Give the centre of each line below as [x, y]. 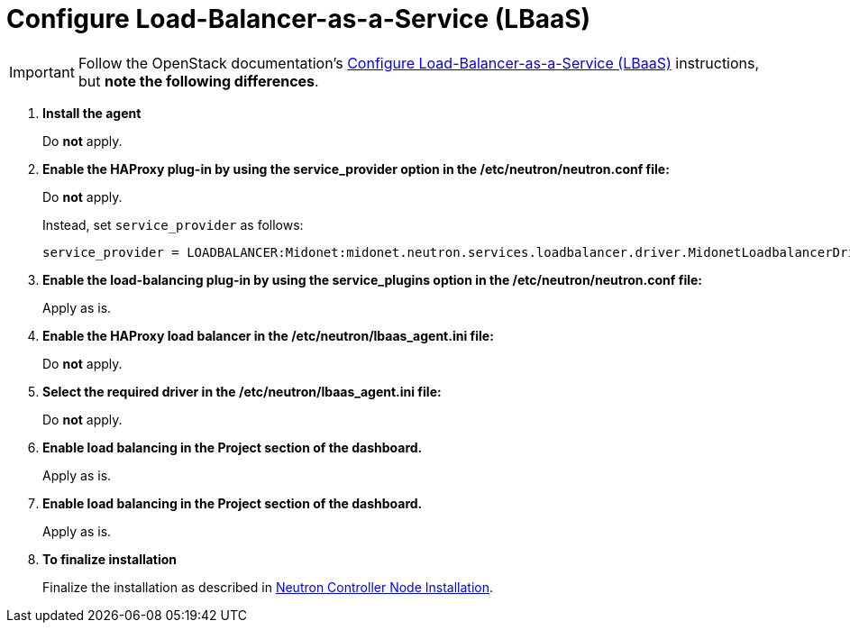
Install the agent [92, 113]
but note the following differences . [198, 81]
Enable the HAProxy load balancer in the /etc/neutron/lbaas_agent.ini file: [268, 335]
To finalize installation [110, 559]
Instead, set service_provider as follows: [173, 224]
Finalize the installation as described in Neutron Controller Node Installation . [268, 587]
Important [42, 72]
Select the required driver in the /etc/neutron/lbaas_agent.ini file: [242, 391]
